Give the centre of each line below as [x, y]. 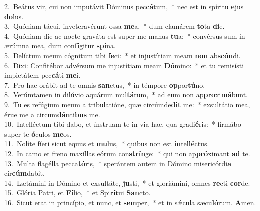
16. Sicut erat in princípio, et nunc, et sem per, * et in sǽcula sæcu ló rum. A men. [130, 202]
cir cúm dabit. [24, 173]
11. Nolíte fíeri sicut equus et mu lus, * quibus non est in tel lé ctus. [107, 144]
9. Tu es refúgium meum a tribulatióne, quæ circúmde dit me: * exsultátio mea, [127, 104]
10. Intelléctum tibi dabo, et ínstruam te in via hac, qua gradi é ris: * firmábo [123, 124]
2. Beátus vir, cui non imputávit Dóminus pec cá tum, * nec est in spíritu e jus [124, 6]
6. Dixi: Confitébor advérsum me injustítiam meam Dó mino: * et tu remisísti [124, 65]
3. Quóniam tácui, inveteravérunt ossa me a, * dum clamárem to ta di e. [114, 26]
